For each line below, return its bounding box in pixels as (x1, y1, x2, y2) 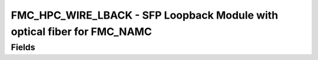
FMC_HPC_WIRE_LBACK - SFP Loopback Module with (11, 9, 279, 22)
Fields (11, 42, 35, 52)
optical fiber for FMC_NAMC (11, 25, 153, 38)
